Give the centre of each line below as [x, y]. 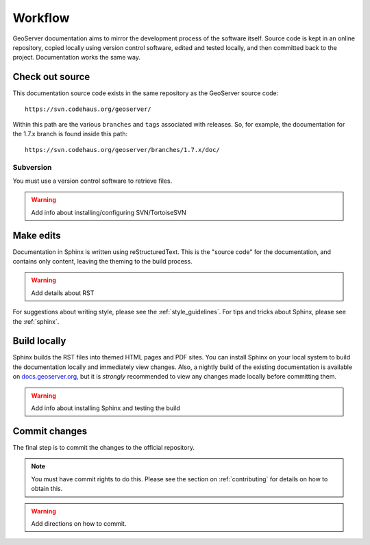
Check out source [51, 77]
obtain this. [47, 489]
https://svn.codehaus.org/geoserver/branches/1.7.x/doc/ [123, 150]
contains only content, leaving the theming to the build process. [102, 262]
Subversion [32, 167]
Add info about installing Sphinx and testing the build [106, 408]
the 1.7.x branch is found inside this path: [70, 134]
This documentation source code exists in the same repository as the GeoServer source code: [146, 93]
